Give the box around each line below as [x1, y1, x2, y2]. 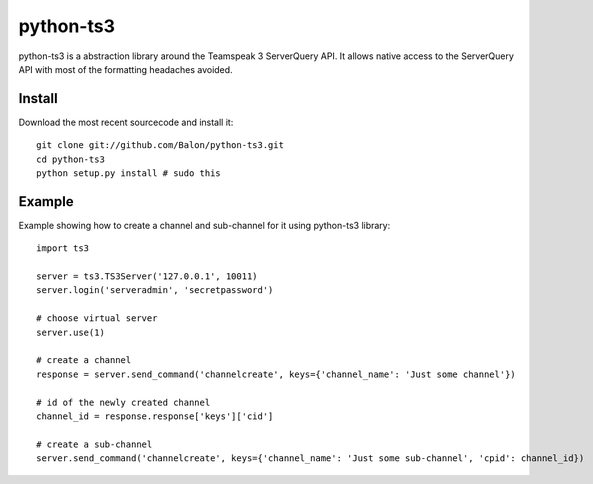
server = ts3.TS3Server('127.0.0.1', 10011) [36, 271, 259, 282]
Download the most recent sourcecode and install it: [18, 116, 234, 128]
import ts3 [36, 243, 90, 254]
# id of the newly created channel [36, 396, 211, 408]
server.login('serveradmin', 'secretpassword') [36, 285, 274, 296]
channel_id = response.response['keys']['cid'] [36, 411, 274, 422]
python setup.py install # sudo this [36, 168, 222, 179]
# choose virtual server [36, 313, 158, 324]
